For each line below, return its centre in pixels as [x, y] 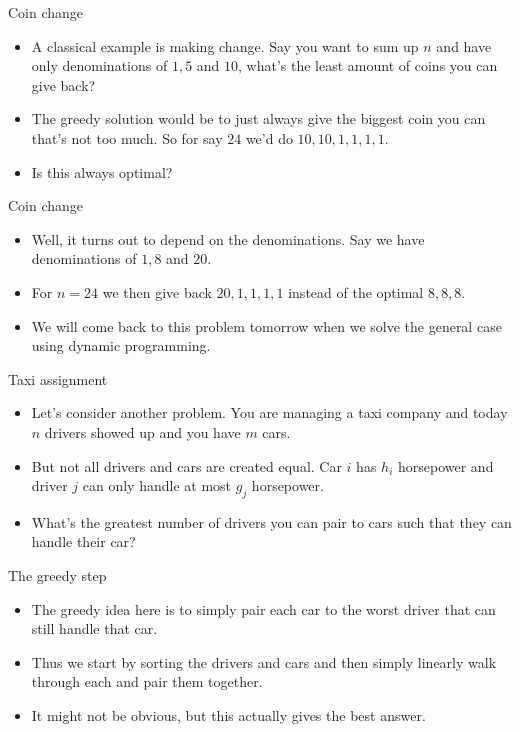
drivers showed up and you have [142, 431]
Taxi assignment [58, 378]
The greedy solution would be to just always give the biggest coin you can [258, 118]
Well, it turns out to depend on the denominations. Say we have [228, 238]
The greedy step [57, 575]
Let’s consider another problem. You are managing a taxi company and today [269, 412]
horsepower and [445, 465]
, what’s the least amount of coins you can [368, 65]
